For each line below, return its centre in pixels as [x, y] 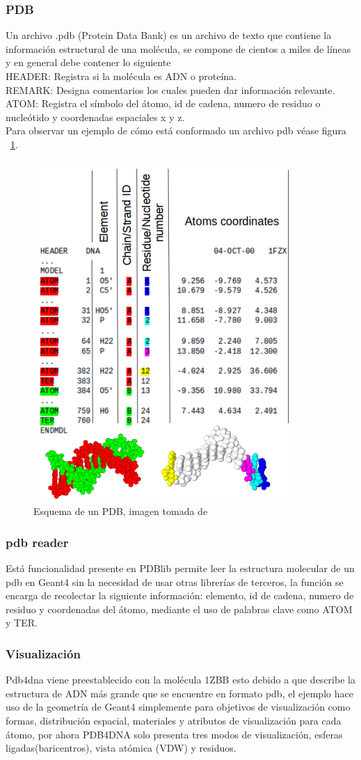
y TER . [22, 623]
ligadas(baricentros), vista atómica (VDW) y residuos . [121, 748]
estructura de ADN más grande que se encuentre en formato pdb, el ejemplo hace [179, 693]
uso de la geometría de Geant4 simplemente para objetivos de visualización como [178, 707]
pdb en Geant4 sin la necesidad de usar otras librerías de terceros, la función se [175, 581]
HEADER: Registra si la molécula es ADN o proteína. [121, 76]
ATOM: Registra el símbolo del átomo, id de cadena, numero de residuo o [163, 103]
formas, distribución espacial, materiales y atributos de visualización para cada [174, 720]
